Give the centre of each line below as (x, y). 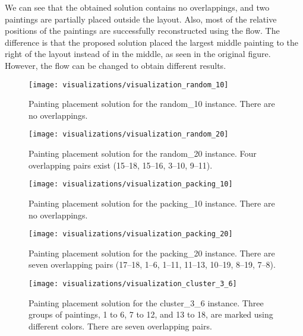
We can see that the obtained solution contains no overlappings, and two (137, 7)
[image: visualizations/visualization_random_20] (129, 134)
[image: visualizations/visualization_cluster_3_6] (133, 283)
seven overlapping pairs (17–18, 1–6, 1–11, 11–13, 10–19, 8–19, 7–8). (152, 264)
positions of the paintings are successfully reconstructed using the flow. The (142, 31)
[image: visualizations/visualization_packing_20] (131, 234)
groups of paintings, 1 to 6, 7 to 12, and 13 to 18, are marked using (151, 314)
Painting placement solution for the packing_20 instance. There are (152, 253)
